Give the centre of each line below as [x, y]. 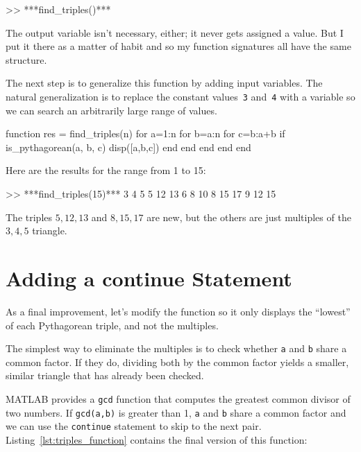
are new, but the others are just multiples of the [249, 217]
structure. [26, 59]
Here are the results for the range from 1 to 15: [106, 170]
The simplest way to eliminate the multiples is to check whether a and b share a [176, 348]
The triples [29, 217]
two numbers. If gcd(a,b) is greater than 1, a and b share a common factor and [176, 412]
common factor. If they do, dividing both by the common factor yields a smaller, [177, 362]
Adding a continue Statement [149, 278]
